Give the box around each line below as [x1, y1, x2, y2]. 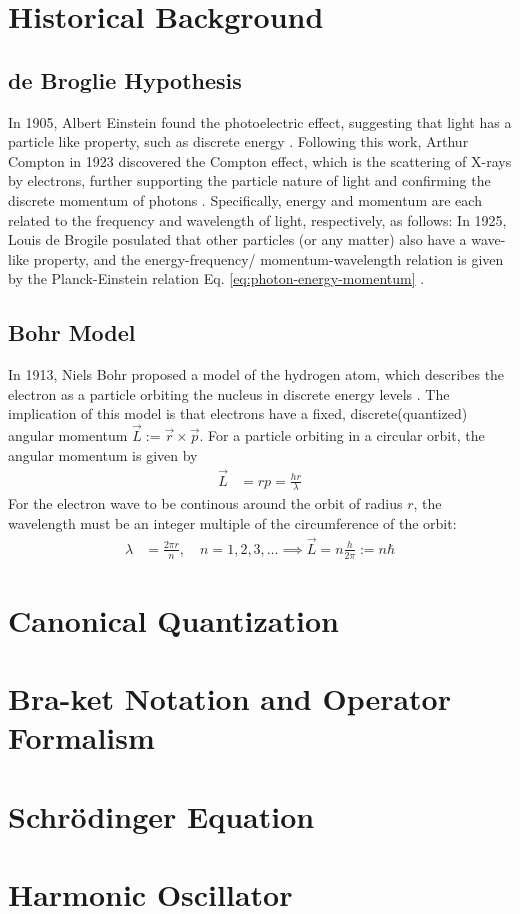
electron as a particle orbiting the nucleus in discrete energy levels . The [8, 383, 450, 404]
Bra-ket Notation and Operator [8, 678, 451, 719]
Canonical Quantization [8, 599, 339, 640]
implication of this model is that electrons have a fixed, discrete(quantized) [8, 403, 468, 424]
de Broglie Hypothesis [8, 64, 242, 95]
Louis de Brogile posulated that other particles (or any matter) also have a [8, 229, 467, 250]
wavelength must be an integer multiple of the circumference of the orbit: [8, 512, 457, 533]
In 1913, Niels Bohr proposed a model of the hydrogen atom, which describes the [8, 364, 505, 385]
